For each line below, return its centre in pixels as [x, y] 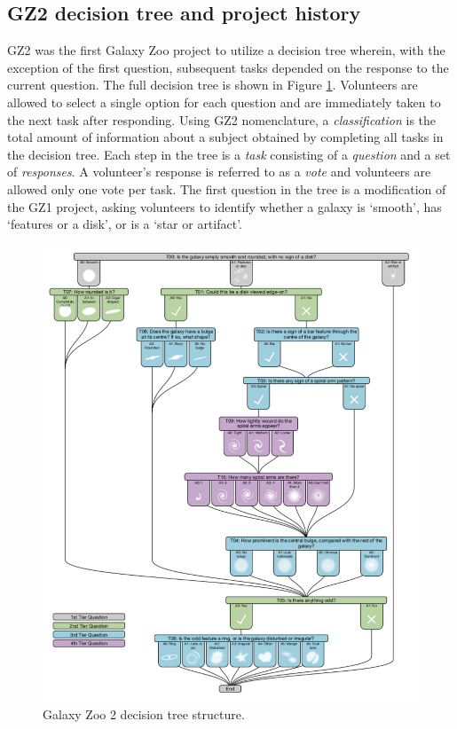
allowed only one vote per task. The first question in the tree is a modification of [227, 188]
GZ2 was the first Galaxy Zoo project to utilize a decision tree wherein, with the [226, 50]
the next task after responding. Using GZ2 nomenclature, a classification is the [222, 119]
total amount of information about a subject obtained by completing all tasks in [225, 137]
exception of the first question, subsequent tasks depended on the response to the [228, 67]
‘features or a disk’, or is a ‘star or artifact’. [125, 224]
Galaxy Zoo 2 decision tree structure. [144, 714]
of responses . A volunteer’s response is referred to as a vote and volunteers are [219, 172]
